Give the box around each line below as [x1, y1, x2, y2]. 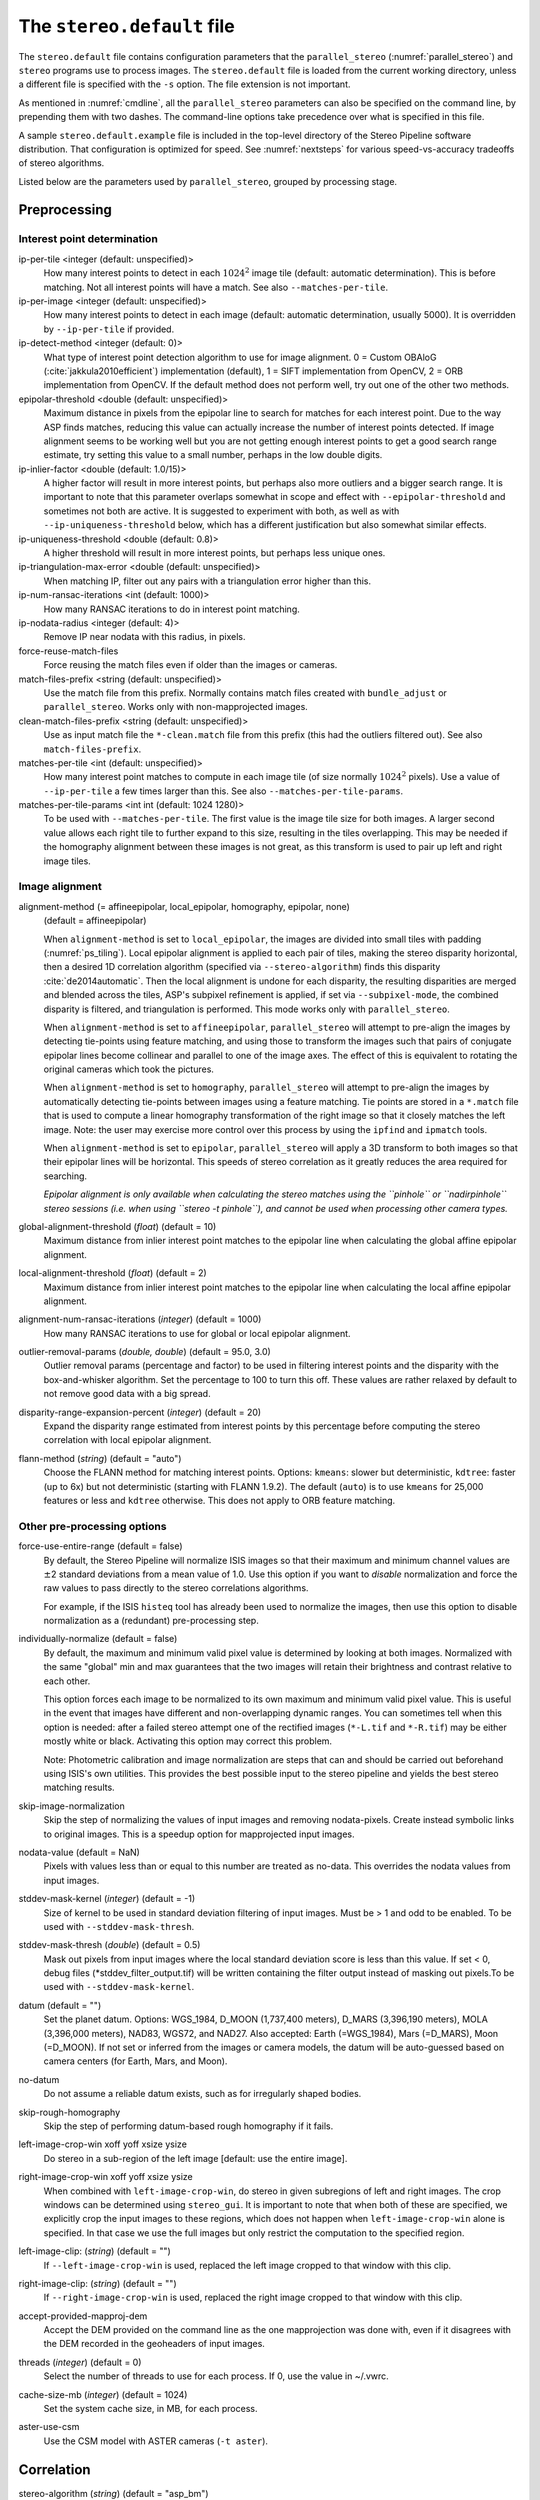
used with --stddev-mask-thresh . [43, 1920, 195, 1932]
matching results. [43, 1781, 115, 1794]
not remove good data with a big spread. [43, 1388, 211, 1400]
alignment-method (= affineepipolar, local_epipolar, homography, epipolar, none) [18, 900, 350, 912]
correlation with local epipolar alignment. [43, 1434, 212, 1446]
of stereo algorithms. [18, 157, 105, 169]
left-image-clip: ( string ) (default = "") [18, 2245, 172, 2257]
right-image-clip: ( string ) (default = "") [18, 2277, 177, 2289]
